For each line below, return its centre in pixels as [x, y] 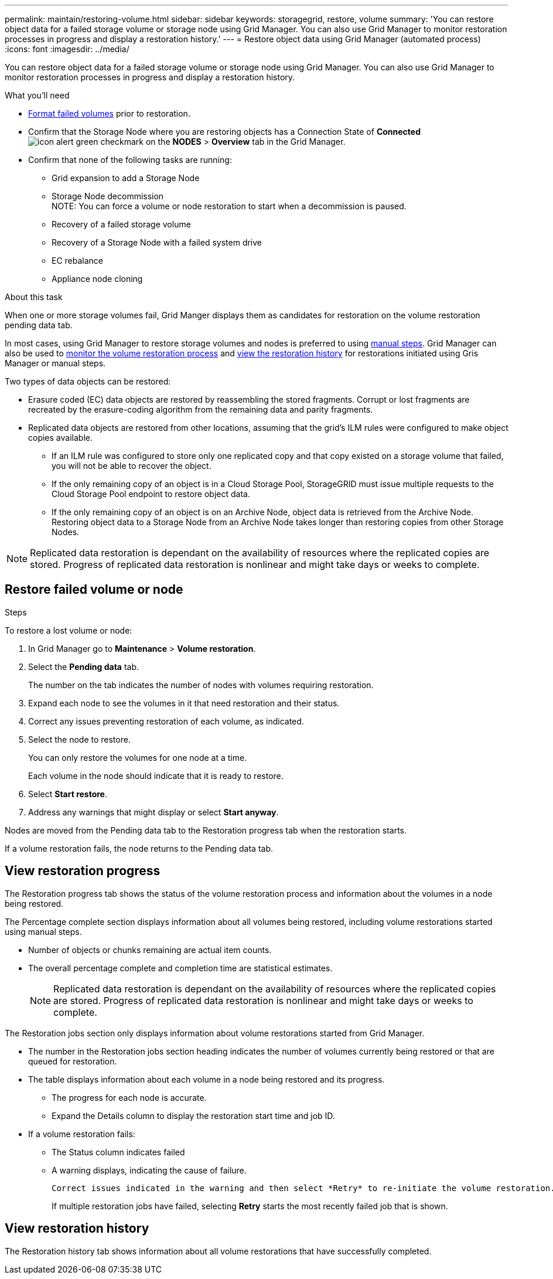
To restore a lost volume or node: [69, 630]
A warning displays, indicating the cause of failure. [149, 1170]
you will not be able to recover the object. [132, 466]
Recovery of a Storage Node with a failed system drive [157, 242]
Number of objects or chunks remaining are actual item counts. [150, 950]
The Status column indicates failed [118, 1152]
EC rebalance [78, 261]
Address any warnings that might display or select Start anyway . [153, 812]
